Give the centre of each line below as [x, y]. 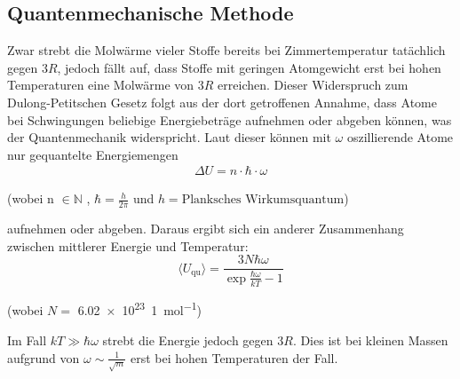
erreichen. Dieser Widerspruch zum [313, 85]
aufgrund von [44, 357]
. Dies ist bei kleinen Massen [370, 340]
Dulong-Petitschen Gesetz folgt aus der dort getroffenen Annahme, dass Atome [222, 102]
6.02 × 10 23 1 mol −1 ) [140, 309]
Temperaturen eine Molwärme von [101, 85]
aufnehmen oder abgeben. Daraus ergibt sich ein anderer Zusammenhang [206, 229]
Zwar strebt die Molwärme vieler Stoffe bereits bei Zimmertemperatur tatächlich [226, 50]
